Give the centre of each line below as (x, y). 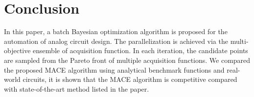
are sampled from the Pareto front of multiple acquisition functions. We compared (127, 60)
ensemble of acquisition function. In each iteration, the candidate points (140, 50)
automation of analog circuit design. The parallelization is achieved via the (116, 41)
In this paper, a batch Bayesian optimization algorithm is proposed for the (116, 31)
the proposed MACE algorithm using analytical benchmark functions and (114, 69)
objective (17, 50)
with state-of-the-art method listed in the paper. (77, 88)
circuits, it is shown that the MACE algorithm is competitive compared (130, 79)
